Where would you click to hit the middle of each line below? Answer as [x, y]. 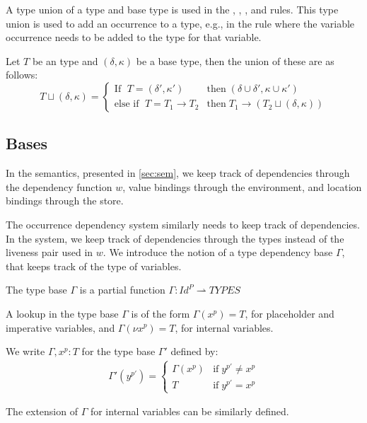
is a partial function [122, 290]
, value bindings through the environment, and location [242, 186]
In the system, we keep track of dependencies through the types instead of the [175, 238]
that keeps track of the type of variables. [94, 266]
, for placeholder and [290, 313]
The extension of [42, 411]
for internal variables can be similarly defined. [190, 411]
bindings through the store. [65, 201]
